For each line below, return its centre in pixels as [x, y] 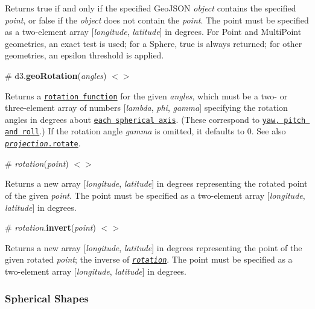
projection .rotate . [43, 143]
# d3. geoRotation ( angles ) [56, 75]
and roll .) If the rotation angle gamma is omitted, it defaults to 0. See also [145, 131]
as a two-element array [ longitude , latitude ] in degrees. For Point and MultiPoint [153, 32]
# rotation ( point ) [37, 163]
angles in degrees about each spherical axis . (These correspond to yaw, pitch [155, 119]
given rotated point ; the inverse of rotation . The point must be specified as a [149, 259]
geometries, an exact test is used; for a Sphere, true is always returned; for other [154, 43]
